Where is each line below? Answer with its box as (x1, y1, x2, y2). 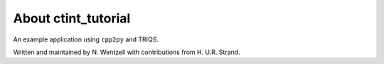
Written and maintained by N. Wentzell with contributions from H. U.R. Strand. (13, 48, 241, 56)
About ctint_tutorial (13, 11, 131, 26)
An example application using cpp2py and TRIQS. (13, 35, 159, 44)
